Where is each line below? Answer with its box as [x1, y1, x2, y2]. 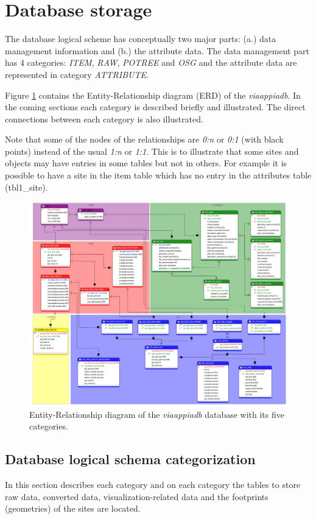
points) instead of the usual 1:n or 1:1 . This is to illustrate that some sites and [5, 144, 299, 157]
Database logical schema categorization [5, 450, 256, 468]
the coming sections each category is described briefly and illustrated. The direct [5, 101, 306, 113]
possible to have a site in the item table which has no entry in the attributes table [5, 169, 312, 182]
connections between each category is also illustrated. [5, 112, 203, 125]
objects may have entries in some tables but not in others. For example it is [5, 157, 287, 169]
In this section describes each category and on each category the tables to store [5, 478, 301, 491]
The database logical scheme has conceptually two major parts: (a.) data [5, 32, 276, 45]
